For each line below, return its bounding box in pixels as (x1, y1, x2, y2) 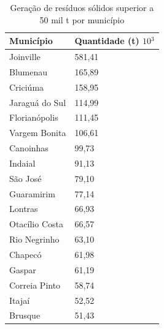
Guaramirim (9, 187, 55, 200)
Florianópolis (9, 111, 58, 124)
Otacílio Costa (9, 217, 63, 230)
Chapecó (9, 248, 42, 260)
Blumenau (9, 65, 48, 78)
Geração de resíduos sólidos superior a (10, 1, 154, 13)
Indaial (9, 156, 36, 169)
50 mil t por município (39, 13, 125, 26)
